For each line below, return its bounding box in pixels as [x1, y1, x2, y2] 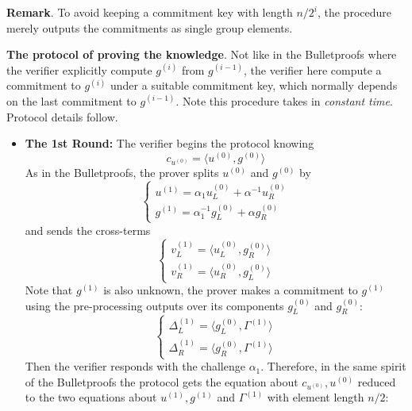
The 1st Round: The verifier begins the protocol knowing [25, 135, 314, 152]
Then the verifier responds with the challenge [25, 358, 245, 375]
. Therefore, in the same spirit [260, 358, 406, 375]
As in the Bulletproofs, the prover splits [25, 164, 219, 180]
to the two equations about [25, 389, 157, 405]
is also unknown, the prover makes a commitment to [103, 282, 358, 298]
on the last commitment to [6, 92, 137, 109]
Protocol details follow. [6, 108, 118, 125]
